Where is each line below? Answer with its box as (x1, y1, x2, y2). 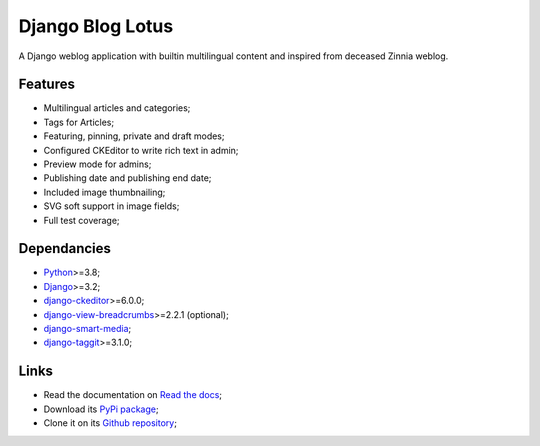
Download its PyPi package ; (43, 403, 159, 415)
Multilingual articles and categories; (43, 102, 191, 114)
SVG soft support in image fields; (43, 200, 180, 212)
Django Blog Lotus (18, 15, 174, 37)
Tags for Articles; (43, 116, 115, 128)
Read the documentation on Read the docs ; (43, 389, 223, 401)
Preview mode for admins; (43, 158, 152, 170)
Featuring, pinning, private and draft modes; (43, 130, 225, 142)
